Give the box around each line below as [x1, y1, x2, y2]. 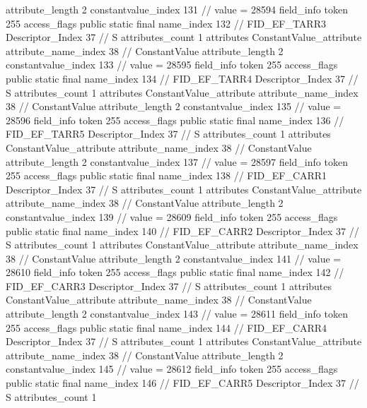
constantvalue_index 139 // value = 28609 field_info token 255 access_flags [6, 209, 338, 224]
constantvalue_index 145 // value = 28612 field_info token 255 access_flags [6, 361, 338, 376]
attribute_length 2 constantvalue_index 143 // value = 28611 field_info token [6, 306, 348, 321]
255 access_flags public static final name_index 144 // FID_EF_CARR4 [6, 320, 327, 335]
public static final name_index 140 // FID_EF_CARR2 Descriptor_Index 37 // [6, 223, 359, 238]
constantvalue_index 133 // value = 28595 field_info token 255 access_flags [6, 57, 338, 72]
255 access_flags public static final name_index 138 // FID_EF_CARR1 [6, 168, 327, 183]
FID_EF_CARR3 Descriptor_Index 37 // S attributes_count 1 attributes [6, 278, 332, 293]
